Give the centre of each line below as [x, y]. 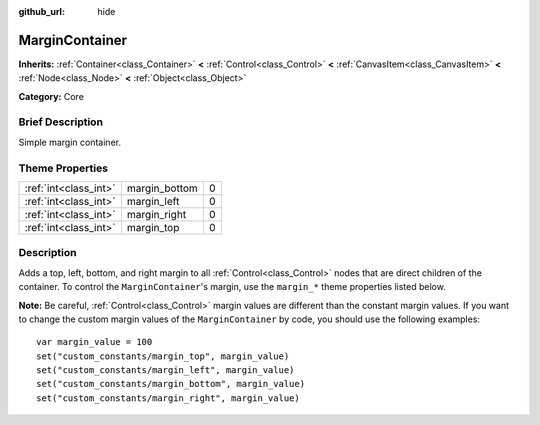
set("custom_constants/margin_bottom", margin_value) [170, 384]
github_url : [41, 11]
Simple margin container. [70, 142]
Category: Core [51, 96]
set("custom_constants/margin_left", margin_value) [165, 370]
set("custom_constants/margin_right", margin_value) [168, 398]
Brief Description [61, 122]
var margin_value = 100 [94, 342]
